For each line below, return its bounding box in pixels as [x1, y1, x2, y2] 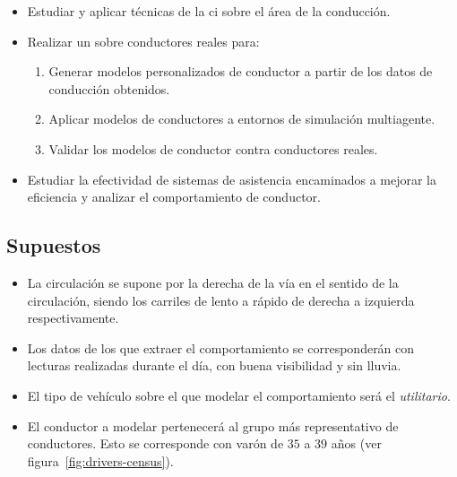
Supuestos [6, 231, 101, 259]
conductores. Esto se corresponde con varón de [27, 434, 284, 453]
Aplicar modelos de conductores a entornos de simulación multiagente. [48, 109, 435, 128]
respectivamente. [27, 308, 119, 327]
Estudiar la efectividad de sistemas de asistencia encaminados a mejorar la [27, 169, 436, 188]
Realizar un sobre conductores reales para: [27, 31, 260, 50]
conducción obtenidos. [48, 79, 170, 98]
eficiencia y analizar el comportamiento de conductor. [27, 187, 321, 206]
